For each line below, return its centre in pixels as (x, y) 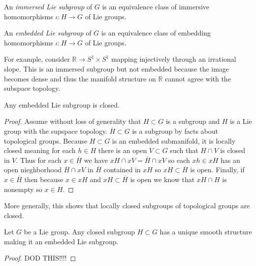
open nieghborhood (33, 170)
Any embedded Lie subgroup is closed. (62, 104)
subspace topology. (32, 88)
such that (184, 150)
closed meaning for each (40, 150)
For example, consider (37, 59)
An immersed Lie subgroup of (48, 6)
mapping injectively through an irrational (174, 59)
